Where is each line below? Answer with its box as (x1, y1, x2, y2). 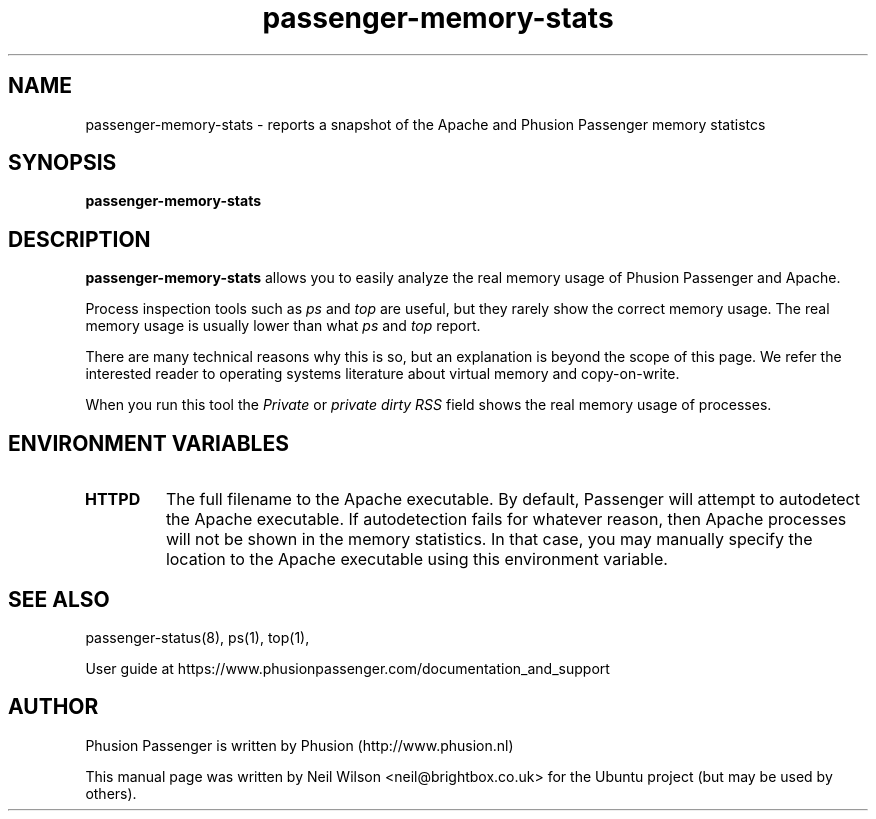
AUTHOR (8, 694, 99, 720)
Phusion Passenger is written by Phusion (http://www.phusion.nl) (85, 736, 514, 754)
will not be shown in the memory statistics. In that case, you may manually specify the (165, 529, 813, 550)
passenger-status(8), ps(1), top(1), (85, 628, 310, 646)
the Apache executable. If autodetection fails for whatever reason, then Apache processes (165, 509, 847, 530)
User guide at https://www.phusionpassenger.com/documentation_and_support (85, 659, 610, 677)
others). (85, 784, 137, 802)
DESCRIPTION (8, 226, 151, 252)
